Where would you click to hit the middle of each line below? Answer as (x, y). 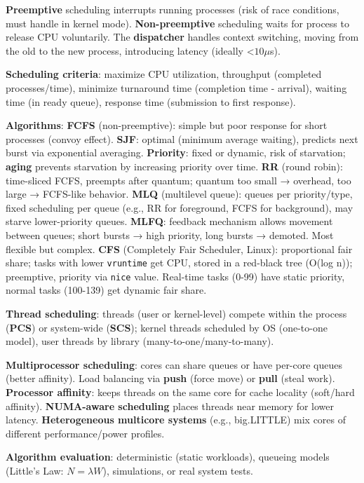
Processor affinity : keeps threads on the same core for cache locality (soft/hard (180, 392)
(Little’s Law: (35, 470)
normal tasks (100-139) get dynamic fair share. (106, 290)
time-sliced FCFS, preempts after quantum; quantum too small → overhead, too (178, 180)
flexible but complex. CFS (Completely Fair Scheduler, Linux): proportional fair (179, 249)
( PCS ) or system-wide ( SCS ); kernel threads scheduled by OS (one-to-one (167, 327)
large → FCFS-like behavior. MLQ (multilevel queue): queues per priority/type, (179, 194)
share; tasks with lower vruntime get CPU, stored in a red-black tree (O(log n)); (179, 263)
